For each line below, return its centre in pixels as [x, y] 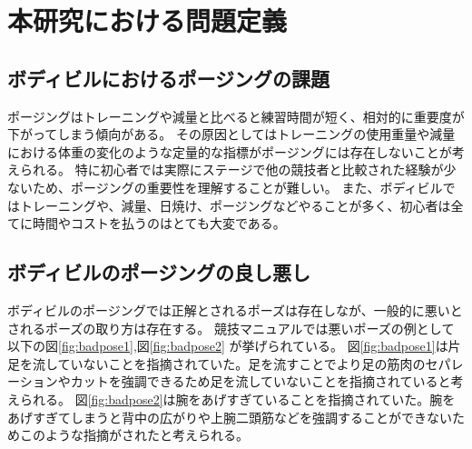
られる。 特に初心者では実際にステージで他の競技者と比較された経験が [231, 170]
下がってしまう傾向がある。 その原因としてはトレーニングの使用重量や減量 [231, 134]
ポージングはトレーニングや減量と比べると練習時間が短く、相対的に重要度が [236, 116]
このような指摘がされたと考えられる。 [134, 435]
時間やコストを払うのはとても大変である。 [159, 223]
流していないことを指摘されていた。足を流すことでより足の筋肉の [229, 363]
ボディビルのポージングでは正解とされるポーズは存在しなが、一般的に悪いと [235, 309]
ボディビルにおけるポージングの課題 [169, 78]
